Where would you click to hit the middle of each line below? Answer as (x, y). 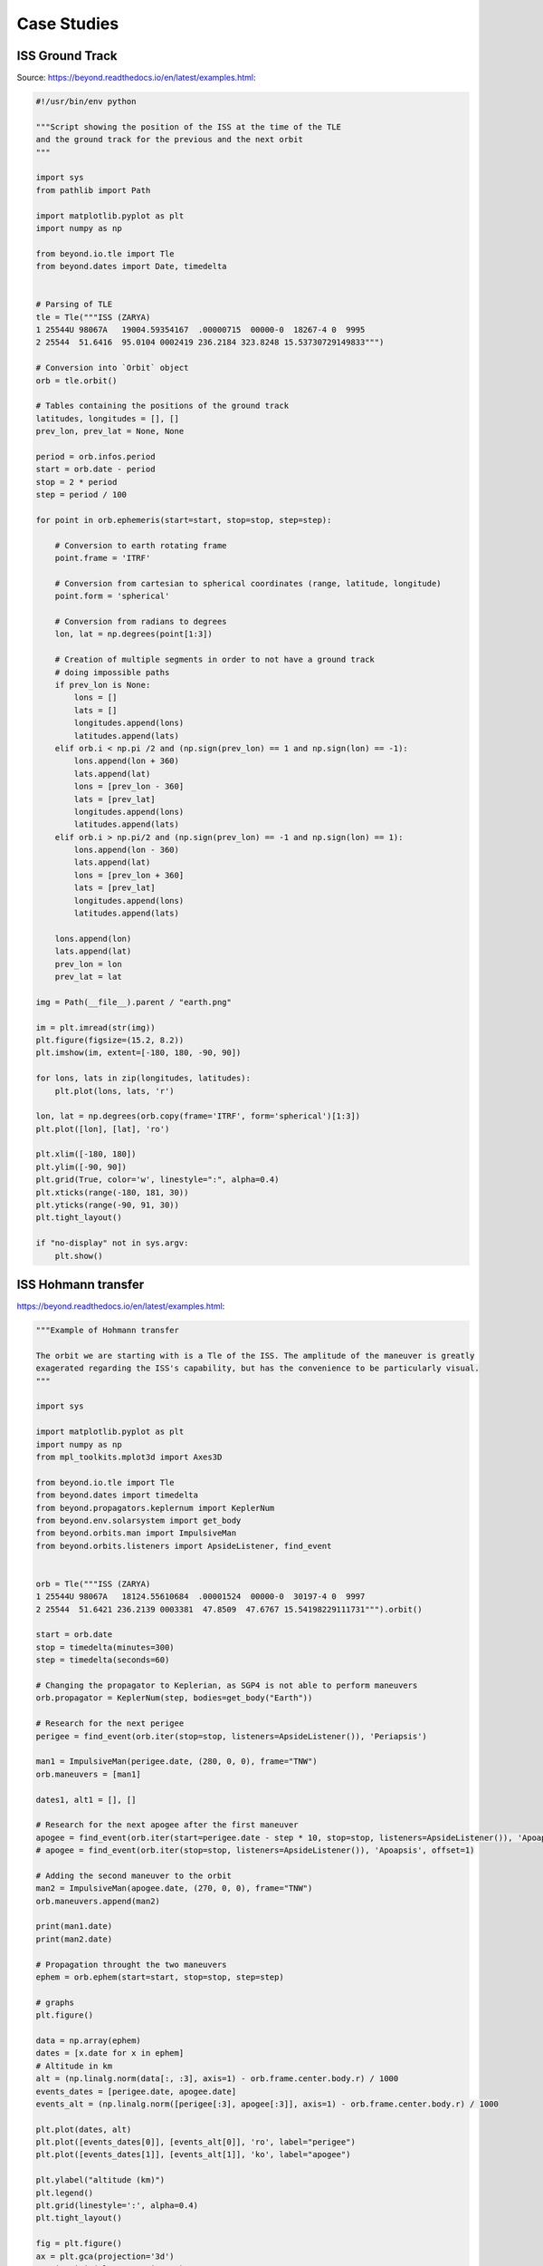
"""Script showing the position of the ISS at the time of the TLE (189, 126)
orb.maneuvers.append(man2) (98, 1901)
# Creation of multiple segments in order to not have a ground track (215, 660)
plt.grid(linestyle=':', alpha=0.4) (117, 2206)
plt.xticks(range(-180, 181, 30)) (112, 1192)
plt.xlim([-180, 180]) (86, 1154)
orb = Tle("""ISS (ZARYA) (93, 1583)
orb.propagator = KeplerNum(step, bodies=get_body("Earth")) (174, 1698)
